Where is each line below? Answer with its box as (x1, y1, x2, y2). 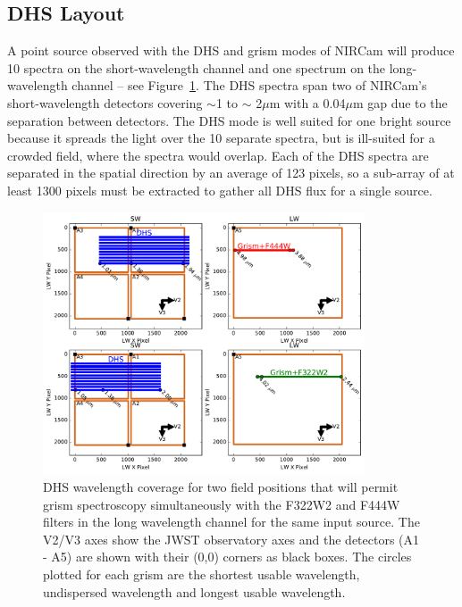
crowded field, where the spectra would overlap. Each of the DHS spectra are (7, 146, 429, 164)
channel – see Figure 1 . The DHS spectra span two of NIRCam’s (71, 76, 427, 95)
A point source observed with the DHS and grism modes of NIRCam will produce (7, 41, 455, 60)
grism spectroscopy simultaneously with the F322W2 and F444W (43, 495, 400, 513)
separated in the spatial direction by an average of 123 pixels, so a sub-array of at (7, 163, 455, 182)
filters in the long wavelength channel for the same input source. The (43, 512, 420, 531)
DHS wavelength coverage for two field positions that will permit (43, 478, 399, 495)
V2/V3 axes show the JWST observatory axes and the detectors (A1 (43, 529, 420, 548)
